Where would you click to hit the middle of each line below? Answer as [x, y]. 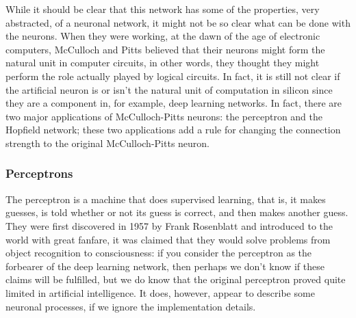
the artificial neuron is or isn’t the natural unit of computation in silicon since [169, 89]
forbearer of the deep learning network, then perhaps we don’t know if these [165, 266]
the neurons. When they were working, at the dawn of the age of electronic [163, 36]
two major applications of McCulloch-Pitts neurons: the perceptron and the [164, 116]
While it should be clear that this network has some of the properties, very [163, 9]
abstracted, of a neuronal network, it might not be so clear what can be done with [178, 22]
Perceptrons [39, 173]
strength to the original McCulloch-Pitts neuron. [108, 143]
